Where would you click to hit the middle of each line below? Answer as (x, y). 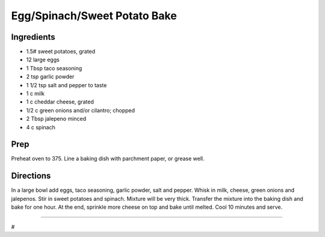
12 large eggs (43, 60)
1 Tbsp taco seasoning (54, 68)
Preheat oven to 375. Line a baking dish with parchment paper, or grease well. (108, 159)
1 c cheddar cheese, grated (60, 102)
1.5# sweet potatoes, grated (61, 52)
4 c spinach (41, 127)
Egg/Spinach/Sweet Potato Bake (94, 16)
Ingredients (33, 37)
